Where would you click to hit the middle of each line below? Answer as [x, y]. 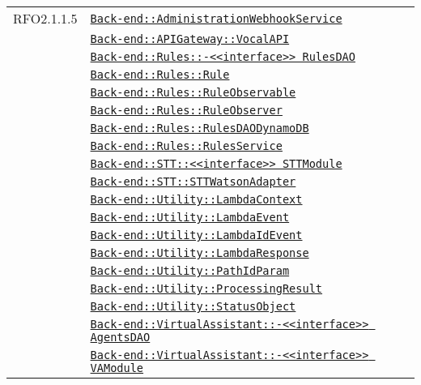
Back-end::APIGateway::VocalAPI [190, 39]
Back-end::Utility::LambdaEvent [190, 217]
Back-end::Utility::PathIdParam [190, 271]
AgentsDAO [120, 337]
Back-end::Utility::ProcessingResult [206, 289]
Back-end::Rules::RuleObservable [193, 92]
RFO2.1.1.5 [45, 18]
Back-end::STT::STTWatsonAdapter [193, 182]
